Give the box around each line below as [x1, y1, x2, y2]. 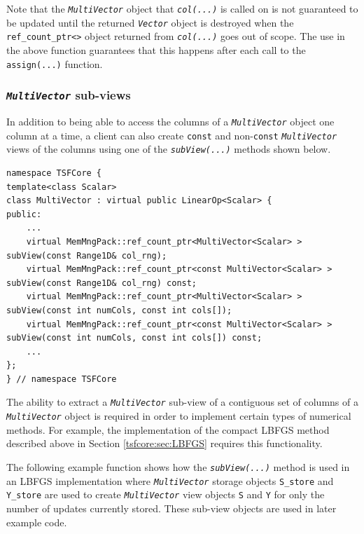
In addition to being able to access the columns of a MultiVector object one [6, 114, 335, 128]
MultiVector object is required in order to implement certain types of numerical [6, 409, 351, 423]
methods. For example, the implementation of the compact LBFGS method [6, 422, 330, 437]
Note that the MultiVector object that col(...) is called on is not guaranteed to [6, 1, 358, 15]
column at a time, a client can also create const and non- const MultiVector [6, 128, 337, 142]
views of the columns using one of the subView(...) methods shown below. [6, 142, 331, 156]
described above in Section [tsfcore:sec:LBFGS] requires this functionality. [6, 436, 323, 451]
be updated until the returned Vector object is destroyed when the [6, 15, 294, 29]
